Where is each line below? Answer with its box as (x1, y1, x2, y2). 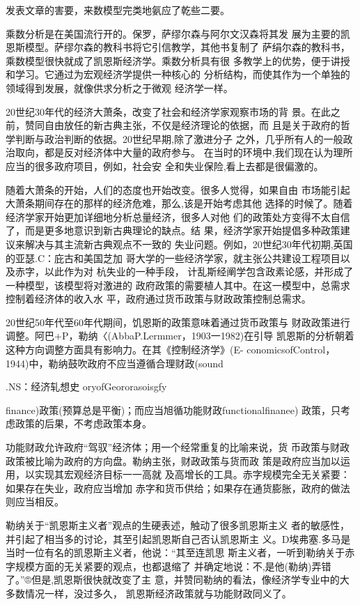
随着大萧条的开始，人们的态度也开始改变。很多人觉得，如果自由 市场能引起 (6, 182, 350, 197)
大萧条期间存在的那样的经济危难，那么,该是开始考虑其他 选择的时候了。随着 (6, 196, 353, 210)
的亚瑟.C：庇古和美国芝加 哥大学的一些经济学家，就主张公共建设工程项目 (6, 250, 341, 265)
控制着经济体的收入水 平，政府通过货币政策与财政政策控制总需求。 (6, 291, 311, 306)
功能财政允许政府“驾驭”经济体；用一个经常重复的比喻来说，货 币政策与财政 (6, 440, 350, 454)
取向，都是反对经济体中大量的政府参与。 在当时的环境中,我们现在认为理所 (15, 145, 353, 160)
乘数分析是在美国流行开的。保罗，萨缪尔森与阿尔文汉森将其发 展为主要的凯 (6, 26, 350, 40)
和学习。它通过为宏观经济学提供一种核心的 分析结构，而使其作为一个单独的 (6, 67, 350, 82)
